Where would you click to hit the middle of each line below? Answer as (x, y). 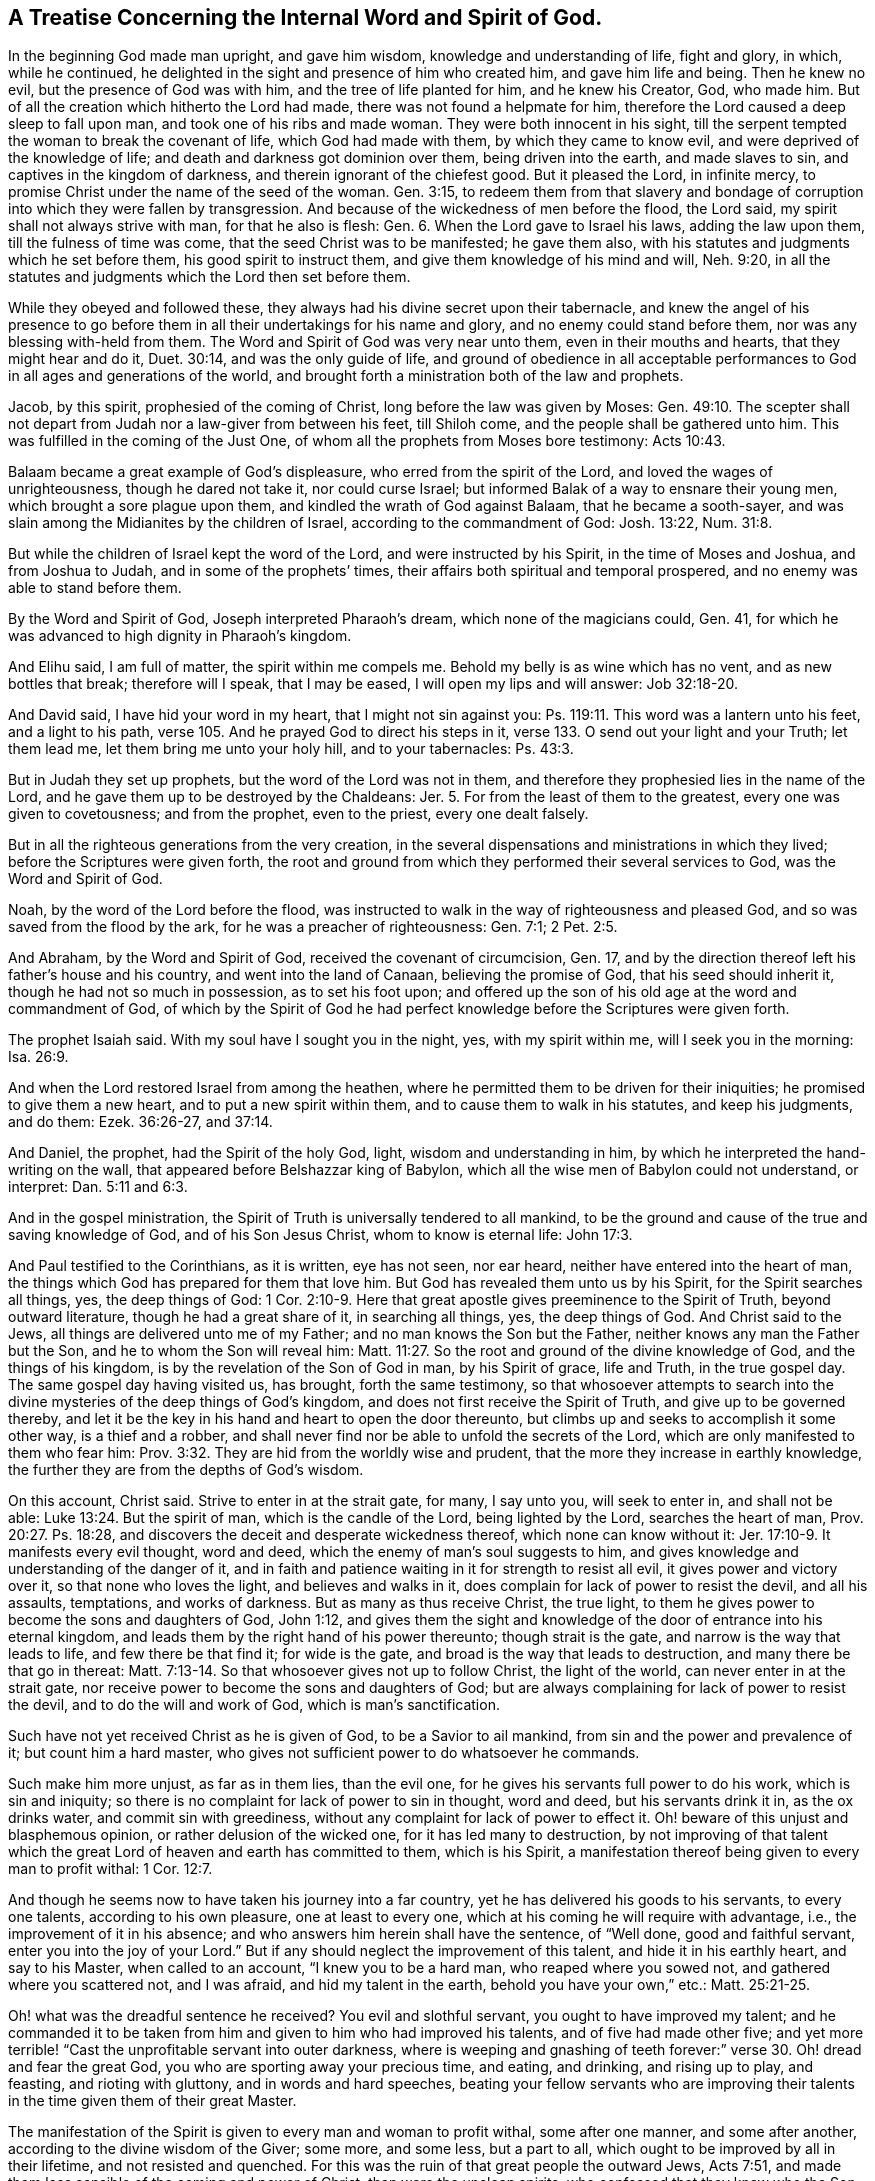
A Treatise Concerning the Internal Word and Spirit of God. (305, 17)
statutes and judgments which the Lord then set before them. (209, 277)
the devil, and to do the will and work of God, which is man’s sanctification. (254, 1705)
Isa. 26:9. (38, 1057)
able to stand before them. (95, 588)
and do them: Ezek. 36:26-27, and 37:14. (140, 1122)
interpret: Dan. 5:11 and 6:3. (98, 1187)
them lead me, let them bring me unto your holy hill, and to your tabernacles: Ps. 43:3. (291, 749)
